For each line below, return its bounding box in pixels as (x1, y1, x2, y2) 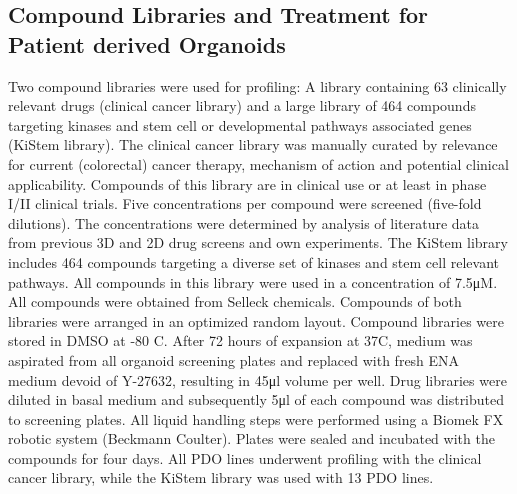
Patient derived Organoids (8, 28, 286, 59)
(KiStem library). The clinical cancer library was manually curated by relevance (8, 134, 498, 155)
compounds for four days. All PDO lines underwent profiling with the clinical (8, 447, 482, 468)
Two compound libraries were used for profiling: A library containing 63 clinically (8, 75, 507, 96)
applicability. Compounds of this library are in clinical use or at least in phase (8, 173, 487, 194)
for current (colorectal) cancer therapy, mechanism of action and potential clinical (8, 153, 509, 174)
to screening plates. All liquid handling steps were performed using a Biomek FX (8, 408, 504, 429)
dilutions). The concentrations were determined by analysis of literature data (8, 212, 480, 233)
